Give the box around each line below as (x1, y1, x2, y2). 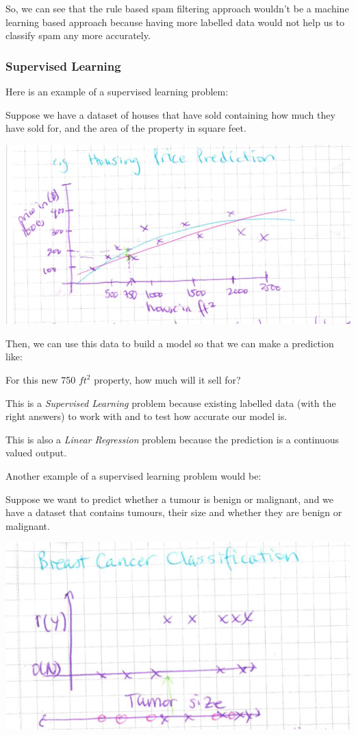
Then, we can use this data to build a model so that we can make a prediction (5, 336, 334, 350)
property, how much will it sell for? (94, 372, 241, 386)
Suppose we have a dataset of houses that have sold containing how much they (5, 107, 335, 121)
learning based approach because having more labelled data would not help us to (5, 14, 345, 29)
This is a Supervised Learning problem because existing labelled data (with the (5, 395, 336, 410)
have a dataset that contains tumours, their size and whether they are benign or (5, 505, 342, 520)
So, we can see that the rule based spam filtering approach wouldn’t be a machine (5, 1, 349, 15)
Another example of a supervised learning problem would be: (5, 468, 262, 482)
